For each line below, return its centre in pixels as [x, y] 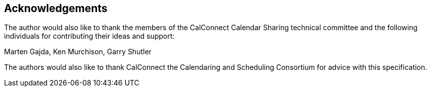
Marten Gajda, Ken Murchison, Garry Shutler [78, 52]
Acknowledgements [56, 8]
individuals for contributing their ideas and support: [89, 36]
